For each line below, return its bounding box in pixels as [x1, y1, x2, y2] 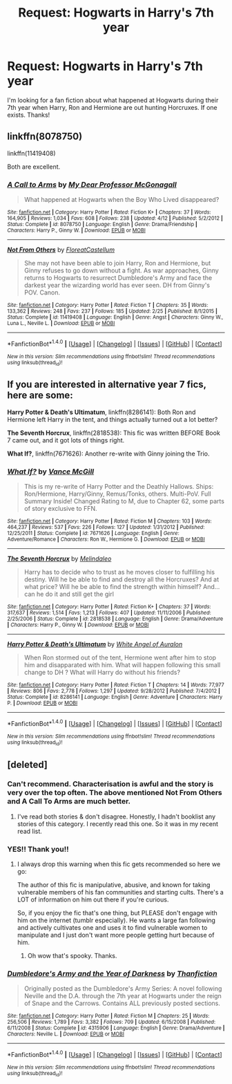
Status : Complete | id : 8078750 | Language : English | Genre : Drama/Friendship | [7, 221, 198, 228]
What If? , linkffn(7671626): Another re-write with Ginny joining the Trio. [7, 449, 210, 458]
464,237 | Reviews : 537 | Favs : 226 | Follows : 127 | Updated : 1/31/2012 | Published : [7, 524, 205, 531]
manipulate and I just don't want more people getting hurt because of [17, 931, 215, 940]
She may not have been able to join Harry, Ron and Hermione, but [23, 259, 211, 268]
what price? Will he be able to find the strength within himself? [23, 583, 202, 591]
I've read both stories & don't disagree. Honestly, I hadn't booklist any [17, 812, 216, 821]
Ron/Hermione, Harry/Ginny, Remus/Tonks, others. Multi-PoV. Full [23, 489, 211, 498]
